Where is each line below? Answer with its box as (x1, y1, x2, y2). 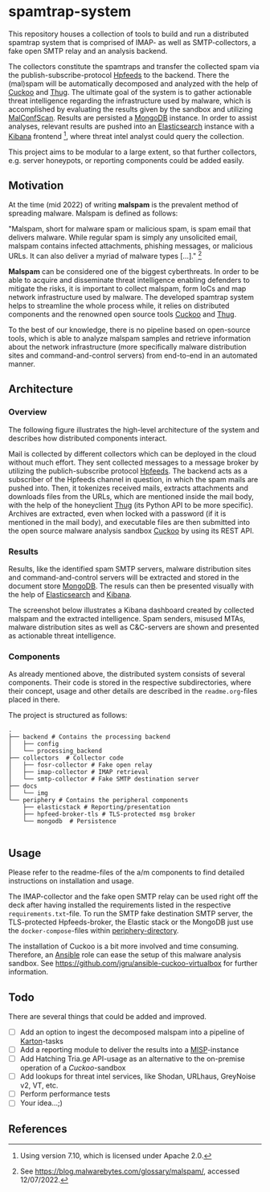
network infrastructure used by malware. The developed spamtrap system (8, 293, 255, 302)
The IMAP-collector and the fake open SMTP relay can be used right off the (8, 891, 259, 902)
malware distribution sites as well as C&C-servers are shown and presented (8, 622, 260, 633)
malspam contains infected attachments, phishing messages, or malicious (8, 241, 253, 251)
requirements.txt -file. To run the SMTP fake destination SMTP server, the (8, 909, 253, 919)
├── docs (8, 782, 38, 790)
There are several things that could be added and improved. (8, 1011, 207, 1021)
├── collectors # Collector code (8, 754, 125, 762)
